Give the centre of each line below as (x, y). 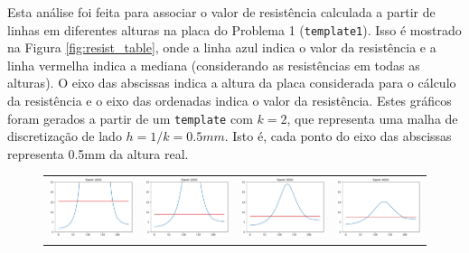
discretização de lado (65, 136)
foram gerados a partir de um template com (130, 118)
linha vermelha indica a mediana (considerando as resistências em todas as (214, 65)
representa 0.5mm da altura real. (98, 153)
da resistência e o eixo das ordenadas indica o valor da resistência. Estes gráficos (230, 101)
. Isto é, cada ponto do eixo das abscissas (338, 136)
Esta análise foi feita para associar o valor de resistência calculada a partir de (221, 12)
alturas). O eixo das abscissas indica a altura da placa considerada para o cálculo (232, 83)
